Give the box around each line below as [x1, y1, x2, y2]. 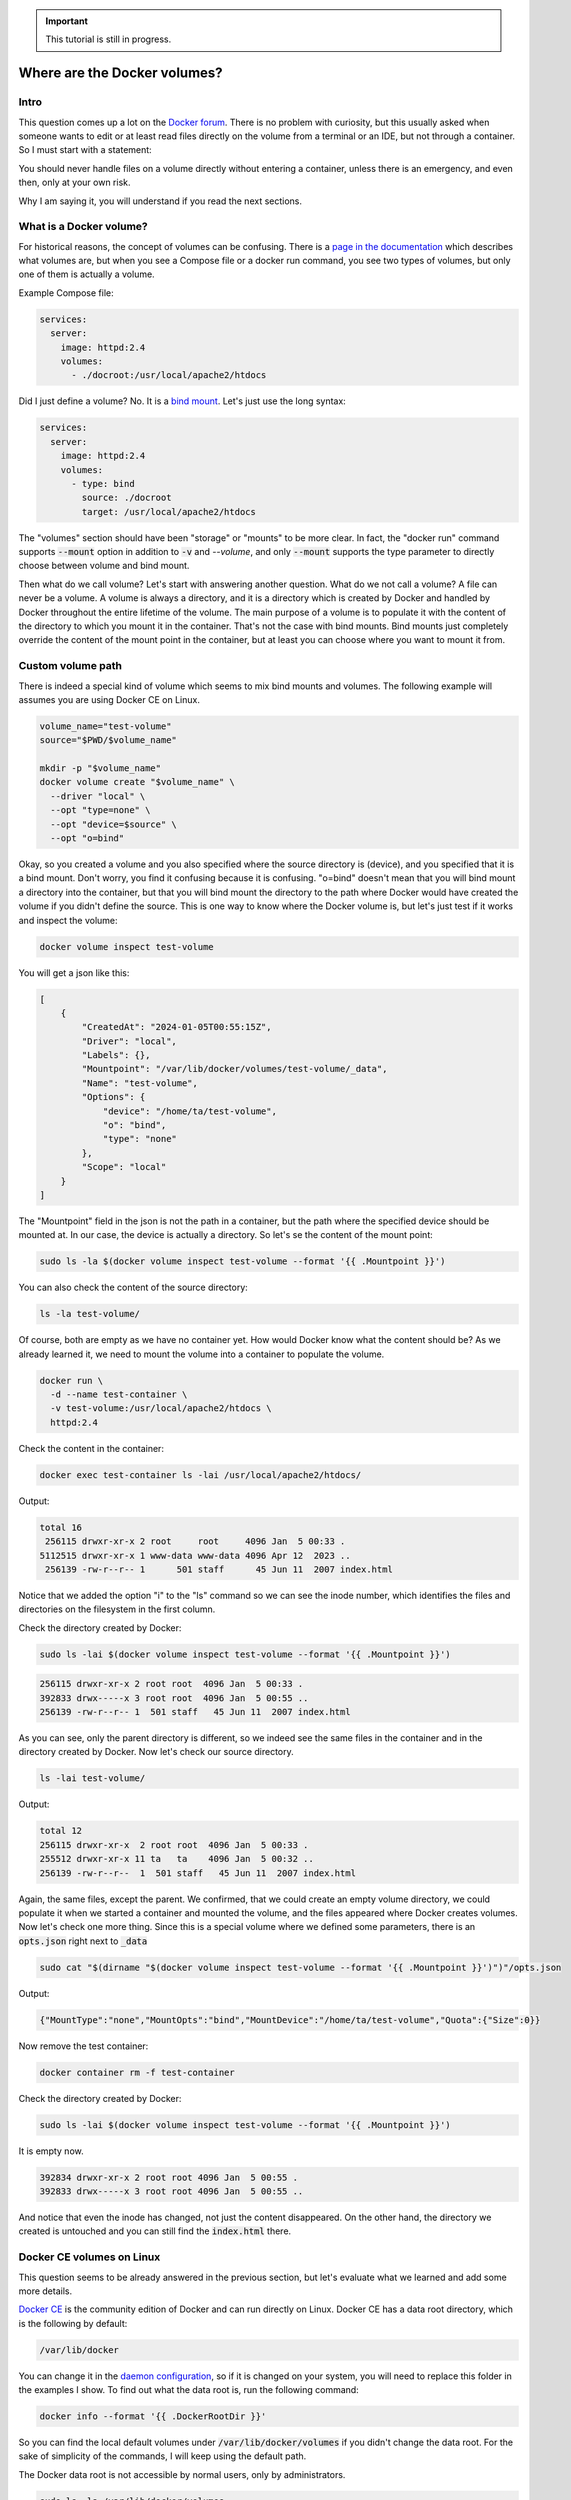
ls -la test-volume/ [39, 1308, 140, 1320]
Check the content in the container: [18, 1442, 165, 1454]
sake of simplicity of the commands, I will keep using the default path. [18, 2450, 307, 2462]
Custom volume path [18, 659, 123, 673]
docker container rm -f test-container [39, 2066, 235, 2078]
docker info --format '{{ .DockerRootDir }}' [39, 2411, 267, 2422]
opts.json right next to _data [18, 1935, 148, 1947]
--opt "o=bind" [50, 833, 125, 844]
